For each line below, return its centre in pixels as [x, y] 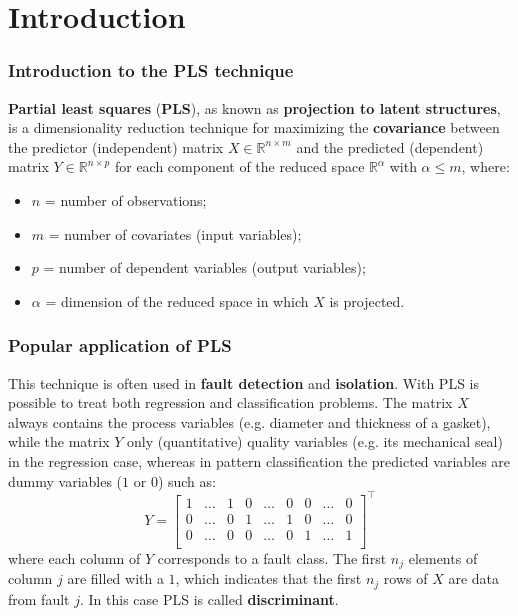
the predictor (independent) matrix [116, 146]
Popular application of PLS [120, 345]
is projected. [367, 300]
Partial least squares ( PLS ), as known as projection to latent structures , [254, 107]
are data [474, 578]
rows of [405, 578]
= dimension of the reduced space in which [177, 300]
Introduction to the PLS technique [151, 70]
